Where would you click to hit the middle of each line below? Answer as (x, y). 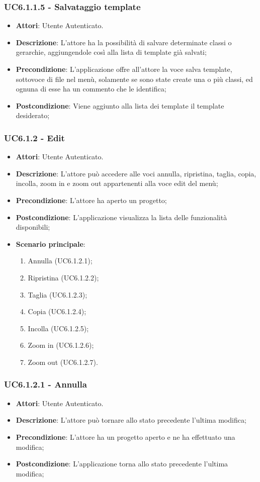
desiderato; (33, 115)
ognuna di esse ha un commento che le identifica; (91, 89)
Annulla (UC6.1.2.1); (60, 261)
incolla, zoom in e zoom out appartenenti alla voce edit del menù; (117, 183)
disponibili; (33, 227)
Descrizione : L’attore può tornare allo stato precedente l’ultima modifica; (131, 420)
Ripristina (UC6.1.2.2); (63, 277)
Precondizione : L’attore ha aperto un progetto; (91, 200)
